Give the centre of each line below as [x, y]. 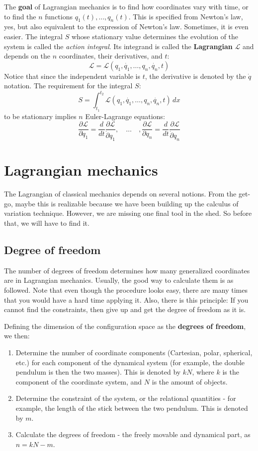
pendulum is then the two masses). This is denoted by [98, 372]
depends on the [27, 56]
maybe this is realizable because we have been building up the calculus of [127, 203]
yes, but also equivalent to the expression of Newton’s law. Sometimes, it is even [126, 27]
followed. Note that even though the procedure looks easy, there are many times [126, 290]
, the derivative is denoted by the [195, 76]
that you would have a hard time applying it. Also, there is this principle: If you [126, 299]
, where [203, 372]
